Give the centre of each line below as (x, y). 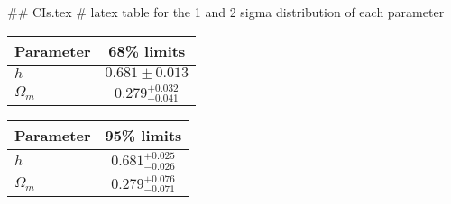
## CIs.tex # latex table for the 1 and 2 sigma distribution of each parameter (226, 12)
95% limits (143, 136)
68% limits (147, 50)
